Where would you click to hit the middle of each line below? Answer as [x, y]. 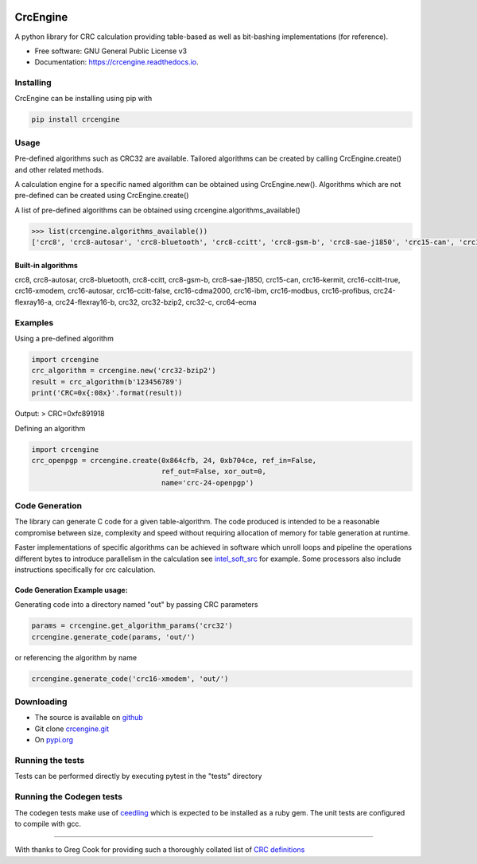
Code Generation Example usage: [71, 590]
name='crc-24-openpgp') [207, 483]
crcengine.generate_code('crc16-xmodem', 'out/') [130, 679]
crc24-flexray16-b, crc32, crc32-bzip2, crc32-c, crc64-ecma [156, 302]
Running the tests [50, 760]
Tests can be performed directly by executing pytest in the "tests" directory [138, 776]
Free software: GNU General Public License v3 [111, 51]
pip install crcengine [76, 120]
